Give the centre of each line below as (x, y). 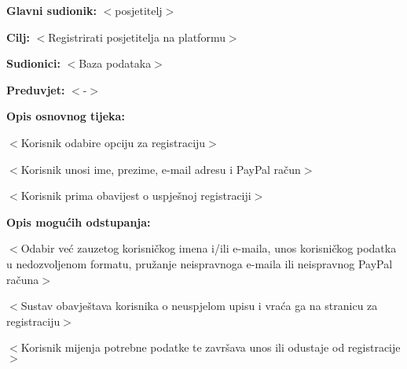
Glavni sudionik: (51, 10)
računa (23, 279)
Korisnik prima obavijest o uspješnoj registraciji (136, 196)
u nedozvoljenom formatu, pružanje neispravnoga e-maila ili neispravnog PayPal (200, 263)
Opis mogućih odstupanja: (79, 221)
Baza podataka (115, 63)
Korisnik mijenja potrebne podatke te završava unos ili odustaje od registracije (211, 347)
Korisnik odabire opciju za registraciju (113, 142)
